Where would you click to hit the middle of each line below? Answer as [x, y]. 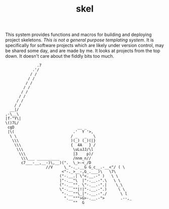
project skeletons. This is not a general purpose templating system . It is [79, 40]
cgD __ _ [47, 128]
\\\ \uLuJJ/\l [55, 150]
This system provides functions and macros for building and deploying [79, 35]
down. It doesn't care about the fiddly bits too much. [60, 56]
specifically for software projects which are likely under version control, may [84, 46]
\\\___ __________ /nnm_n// [56, 158]
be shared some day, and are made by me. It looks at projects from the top [83, 51]
